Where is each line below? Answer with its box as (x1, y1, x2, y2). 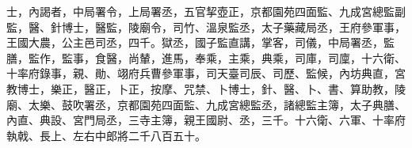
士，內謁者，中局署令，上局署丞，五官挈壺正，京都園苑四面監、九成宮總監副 (6, 3, 406, 19)
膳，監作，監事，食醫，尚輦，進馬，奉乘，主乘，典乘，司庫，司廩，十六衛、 (6, 49, 406, 66)
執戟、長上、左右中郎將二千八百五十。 (6, 127, 206, 143)
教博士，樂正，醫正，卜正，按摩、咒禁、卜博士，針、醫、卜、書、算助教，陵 (6, 80, 406, 97)
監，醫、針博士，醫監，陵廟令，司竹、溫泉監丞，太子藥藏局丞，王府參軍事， (6, 18, 406, 35)
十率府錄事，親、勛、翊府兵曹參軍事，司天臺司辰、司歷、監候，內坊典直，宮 (6, 65, 406, 82)
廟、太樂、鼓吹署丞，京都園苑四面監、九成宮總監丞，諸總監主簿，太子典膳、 (6, 96, 406, 112)
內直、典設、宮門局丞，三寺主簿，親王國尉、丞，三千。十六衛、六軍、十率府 (6, 112, 406, 128)
